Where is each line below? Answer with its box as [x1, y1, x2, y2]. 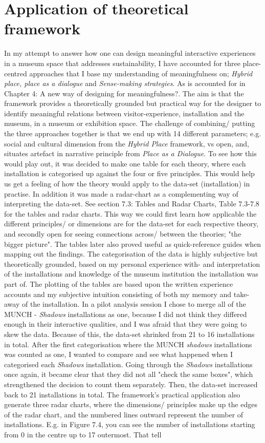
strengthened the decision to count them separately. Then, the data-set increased [4, 378, 258, 389]
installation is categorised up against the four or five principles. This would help [4, 168, 255, 179]
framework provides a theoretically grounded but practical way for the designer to [4, 98, 261, 109]
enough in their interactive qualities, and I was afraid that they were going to [4, 319, 247, 329]
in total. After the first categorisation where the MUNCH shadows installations [4, 339, 252, 349]
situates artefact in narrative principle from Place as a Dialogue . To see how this [4, 148, 257, 159]
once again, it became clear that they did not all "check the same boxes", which [4, 369, 253, 379]
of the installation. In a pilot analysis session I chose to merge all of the [21, 299, 246, 309]
